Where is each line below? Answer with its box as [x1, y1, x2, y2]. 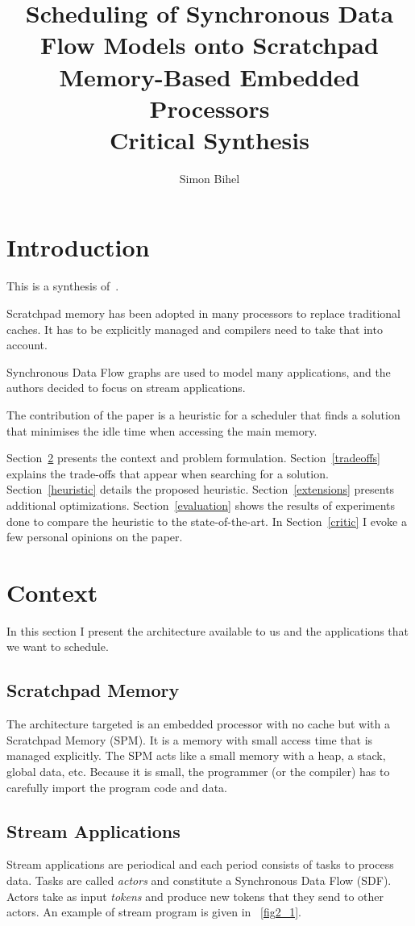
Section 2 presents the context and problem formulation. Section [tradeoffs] [6, 449, 380, 466]
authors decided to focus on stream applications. [6, 379, 246, 396]
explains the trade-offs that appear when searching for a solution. [6, 465, 329, 482]
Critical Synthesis [110, 123, 309, 156]
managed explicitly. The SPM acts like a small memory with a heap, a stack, [6, 747, 386, 764]
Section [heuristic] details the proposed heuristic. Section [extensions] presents [6, 481, 395, 498]
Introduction [6, 231, 150, 264]
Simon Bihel [179, 169, 240, 186]
